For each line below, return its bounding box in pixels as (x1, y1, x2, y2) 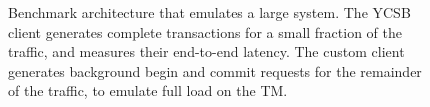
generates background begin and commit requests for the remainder (8, 60, 422, 81)
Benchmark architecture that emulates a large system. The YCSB (8, 2, 411, 22)
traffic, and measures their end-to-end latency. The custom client (8, 41, 405, 62)
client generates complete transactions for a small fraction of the (8, 21, 402, 42)
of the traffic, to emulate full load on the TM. (8, 80, 288, 101)
